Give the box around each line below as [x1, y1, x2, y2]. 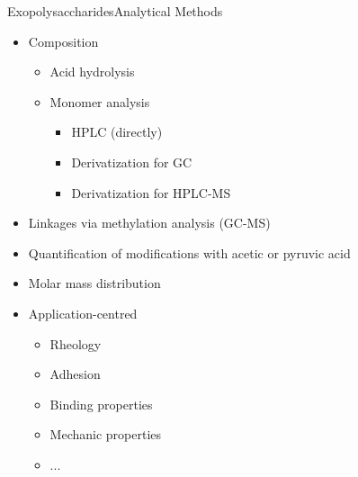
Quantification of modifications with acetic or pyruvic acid [28, 243, 351, 262]
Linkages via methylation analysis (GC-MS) [28, 213, 271, 232]
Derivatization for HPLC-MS [71, 183, 231, 202]
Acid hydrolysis [49, 62, 135, 81]
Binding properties [49, 394, 153, 413]
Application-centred [28, 303, 138, 322]
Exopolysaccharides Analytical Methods [7, 2, 223, 20]
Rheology [49, 334, 102, 353]
